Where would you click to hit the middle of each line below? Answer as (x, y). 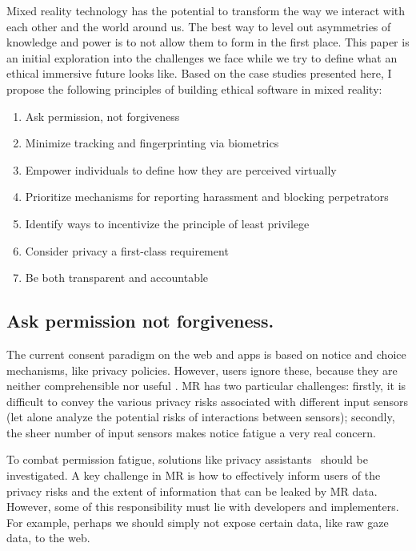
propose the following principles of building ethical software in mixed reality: (194, 88)
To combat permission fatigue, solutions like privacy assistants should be (187, 459)
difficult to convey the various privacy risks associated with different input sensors (208, 401)
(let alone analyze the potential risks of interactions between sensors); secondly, (201, 417)
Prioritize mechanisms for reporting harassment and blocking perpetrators (207, 197)
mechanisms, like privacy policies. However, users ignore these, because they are (202, 370)
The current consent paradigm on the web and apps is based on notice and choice (206, 354)
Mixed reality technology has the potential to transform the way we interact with (206, 10)
